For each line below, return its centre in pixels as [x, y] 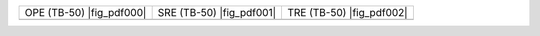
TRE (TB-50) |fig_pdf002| [347, 12]
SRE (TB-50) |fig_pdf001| [217, 12]
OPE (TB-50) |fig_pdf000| [85, 12]
